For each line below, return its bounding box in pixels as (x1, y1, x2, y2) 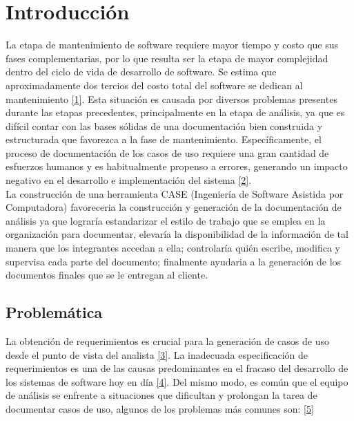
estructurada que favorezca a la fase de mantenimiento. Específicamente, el (6, 132, 322, 147)
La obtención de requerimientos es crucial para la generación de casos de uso (6, 334, 329, 348)
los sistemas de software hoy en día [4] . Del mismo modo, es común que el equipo (6, 374, 348, 389)
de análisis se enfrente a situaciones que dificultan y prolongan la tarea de (6, 388, 317, 402)
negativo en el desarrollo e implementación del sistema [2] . (6, 173, 252, 187)
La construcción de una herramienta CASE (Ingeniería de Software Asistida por (6, 186, 344, 200)
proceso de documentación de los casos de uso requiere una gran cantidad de (6, 145, 329, 160)
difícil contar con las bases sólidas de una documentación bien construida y (6, 118, 323, 133)
